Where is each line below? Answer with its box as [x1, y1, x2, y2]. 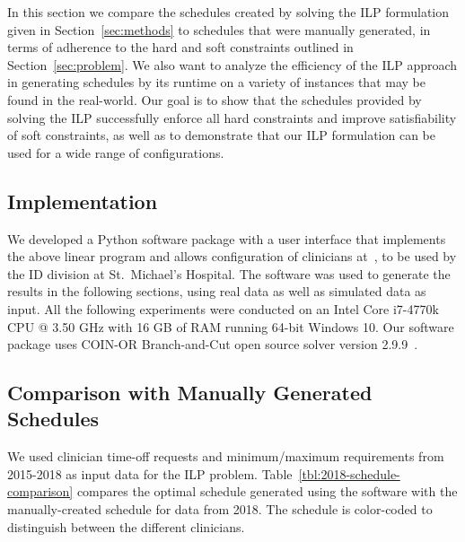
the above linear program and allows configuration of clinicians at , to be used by [7, 247, 457, 266]
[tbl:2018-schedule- [298, 464, 400, 483]
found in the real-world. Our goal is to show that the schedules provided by [7, 90, 422, 109]
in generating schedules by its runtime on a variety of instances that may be [7, 73, 426, 92]
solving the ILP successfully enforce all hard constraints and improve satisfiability [7, 108, 457, 127]
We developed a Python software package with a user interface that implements [7, 229, 446, 248]
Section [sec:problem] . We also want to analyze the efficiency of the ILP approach [7, 55, 458, 74]
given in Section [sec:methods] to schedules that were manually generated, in [7, 20, 431, 39]
